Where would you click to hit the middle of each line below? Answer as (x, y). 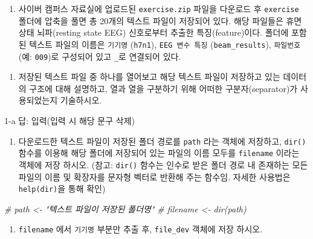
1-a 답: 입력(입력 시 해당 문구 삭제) (69, 120)
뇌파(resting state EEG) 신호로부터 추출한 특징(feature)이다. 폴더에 (163, 32)
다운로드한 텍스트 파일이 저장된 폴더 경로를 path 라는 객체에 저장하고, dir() (162, 141)
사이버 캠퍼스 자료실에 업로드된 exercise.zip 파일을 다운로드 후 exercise (159, 8)
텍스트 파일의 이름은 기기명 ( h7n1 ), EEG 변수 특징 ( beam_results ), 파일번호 (165, 44)
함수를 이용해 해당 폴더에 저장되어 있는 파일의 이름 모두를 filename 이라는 (159, 153)
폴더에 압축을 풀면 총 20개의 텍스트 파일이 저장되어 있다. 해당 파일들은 (151, 20)
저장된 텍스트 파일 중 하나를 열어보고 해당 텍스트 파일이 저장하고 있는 (149, 77)
